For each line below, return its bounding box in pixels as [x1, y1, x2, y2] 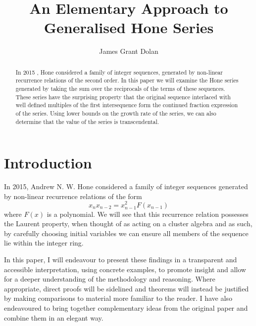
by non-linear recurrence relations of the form [4, 191, 142, 201]
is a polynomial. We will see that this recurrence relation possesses [47, 208, 249, 219]
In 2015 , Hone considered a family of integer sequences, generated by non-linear [15, 68, 223, 76]
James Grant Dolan [99, 46, 158, 56]
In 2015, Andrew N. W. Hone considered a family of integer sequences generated [4, 181, 248, 192]
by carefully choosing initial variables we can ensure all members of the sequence [4, 228, 249, 238]
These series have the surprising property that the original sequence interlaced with [15, 92, 231, 101]
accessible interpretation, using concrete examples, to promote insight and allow [4, 264, 246, 274]
